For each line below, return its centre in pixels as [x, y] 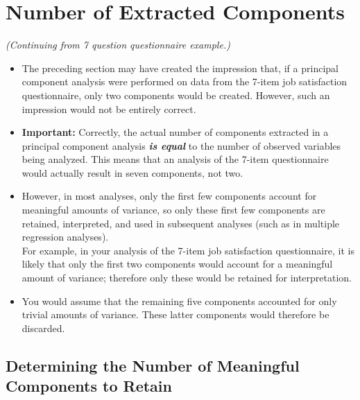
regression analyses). [65, 237]
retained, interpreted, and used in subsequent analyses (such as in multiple [181, 223]
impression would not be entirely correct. [109, 108]
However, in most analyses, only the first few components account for [169, 196]
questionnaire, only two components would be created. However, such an [176, 95]
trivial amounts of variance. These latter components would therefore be [175, 314]
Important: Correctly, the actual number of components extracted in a [175, 132]
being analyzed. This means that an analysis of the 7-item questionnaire [175, 159]
